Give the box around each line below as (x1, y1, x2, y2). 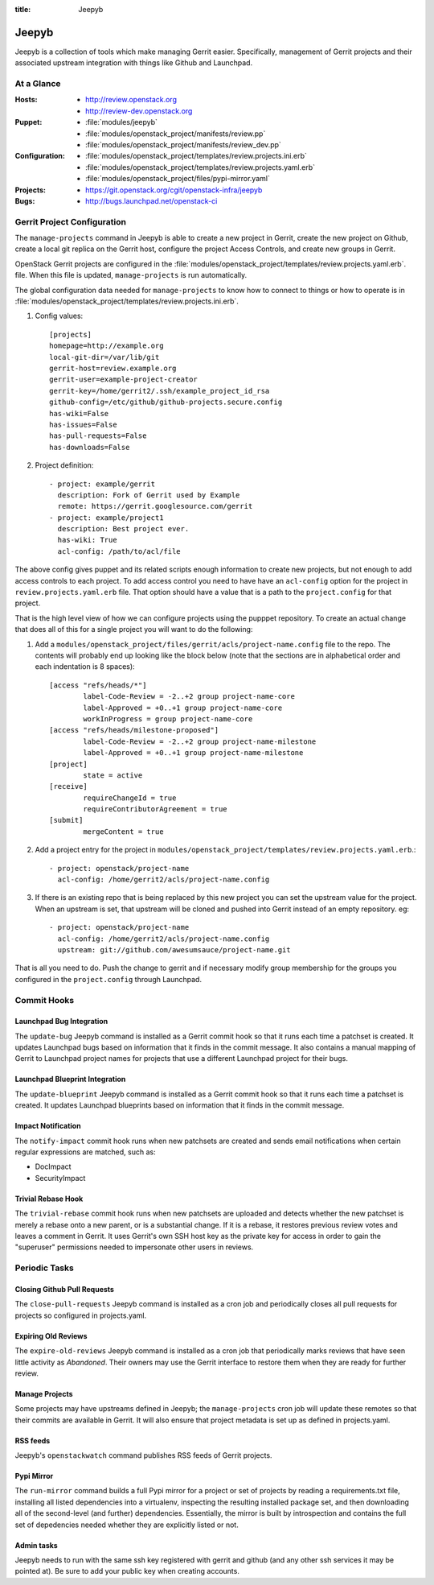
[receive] (49, 782, 88, 791)
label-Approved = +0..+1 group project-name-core (83, 703, 283, 712)
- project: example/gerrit (49, 479, 156, 489)
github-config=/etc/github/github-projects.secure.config (49, 398, 283, 407)
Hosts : (14, 95, 38, 105)
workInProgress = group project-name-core (83, 714, 253, 724)
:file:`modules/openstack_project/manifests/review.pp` (85, 129, 266, 138)
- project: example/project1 (49, 513, 164, 522)
